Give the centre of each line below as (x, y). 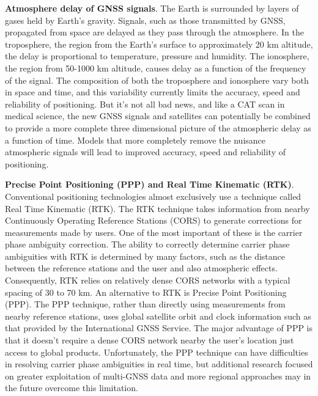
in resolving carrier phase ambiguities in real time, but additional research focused (159, 364)
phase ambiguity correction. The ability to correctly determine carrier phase (147, 244)
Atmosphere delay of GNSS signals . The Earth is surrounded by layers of (152, 8)
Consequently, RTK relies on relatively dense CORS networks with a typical (148, 280)
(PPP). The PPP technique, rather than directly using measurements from (145, 304)
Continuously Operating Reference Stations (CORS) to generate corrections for (153, 220)
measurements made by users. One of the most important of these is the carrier (154, 232)
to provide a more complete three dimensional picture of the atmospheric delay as (158, 127)
